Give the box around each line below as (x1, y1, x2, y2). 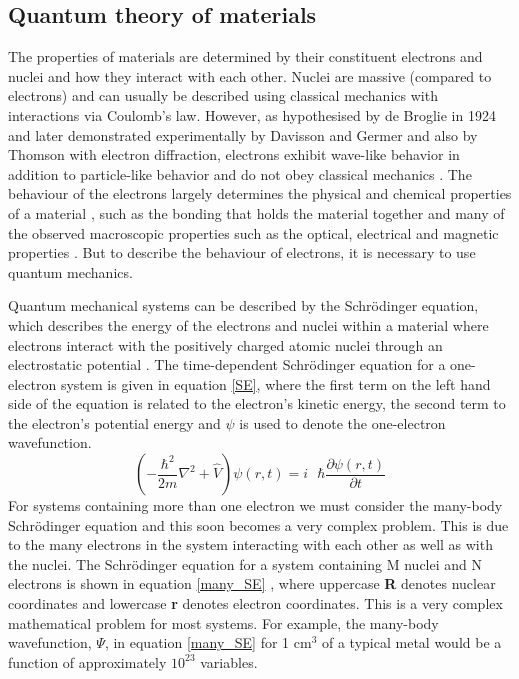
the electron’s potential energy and (8, 412, 221, 433)
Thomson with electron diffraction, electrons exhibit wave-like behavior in (8, 144, 460, 165)
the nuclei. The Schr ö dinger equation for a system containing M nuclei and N (8, 553, 482, 574)
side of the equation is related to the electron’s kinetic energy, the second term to (8, 393, 506, 414)
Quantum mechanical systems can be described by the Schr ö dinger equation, (8, 295, 479, 316)
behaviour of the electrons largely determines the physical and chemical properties (8, 183, 512, 204)
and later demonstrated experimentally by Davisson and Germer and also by (8, 124, 478, 145)
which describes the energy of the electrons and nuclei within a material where (8, 314, 489, 335)
